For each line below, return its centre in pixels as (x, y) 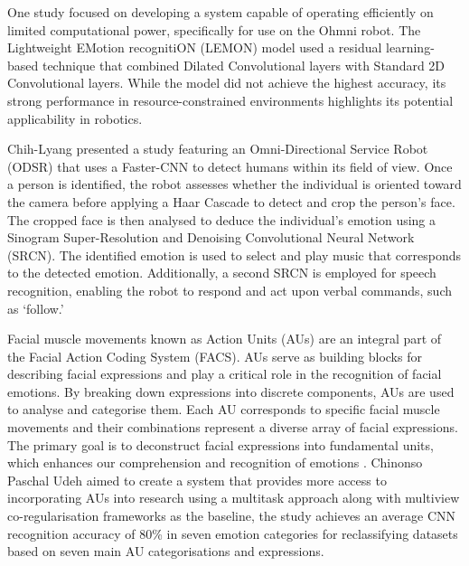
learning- (410, 47)
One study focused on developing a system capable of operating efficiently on (220, 12)
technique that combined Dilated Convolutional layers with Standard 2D (244, 65)
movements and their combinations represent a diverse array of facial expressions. (233, 427)
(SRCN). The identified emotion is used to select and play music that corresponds (234, 255)
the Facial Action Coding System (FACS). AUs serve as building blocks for (215, 356)
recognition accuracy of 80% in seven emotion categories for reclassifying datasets (233, 533)
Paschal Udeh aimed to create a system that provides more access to (197, 480)
